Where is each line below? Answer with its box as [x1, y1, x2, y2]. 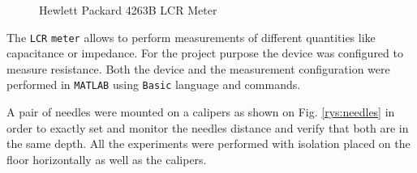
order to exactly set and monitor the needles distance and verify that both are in [6, 119, 409, 136]
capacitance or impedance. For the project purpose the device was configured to [6, 44, 403, 61]
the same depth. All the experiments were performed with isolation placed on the [6, 135, 411, 152]
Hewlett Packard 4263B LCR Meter [39, 2, 217, 18]
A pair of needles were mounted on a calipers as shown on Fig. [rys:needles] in [6, 103, 395, 120]
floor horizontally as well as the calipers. [6, 150, 207, 167]
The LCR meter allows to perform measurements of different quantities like [6, 28, 376, 45]
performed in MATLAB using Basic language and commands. [6, 76, 301, 93]
